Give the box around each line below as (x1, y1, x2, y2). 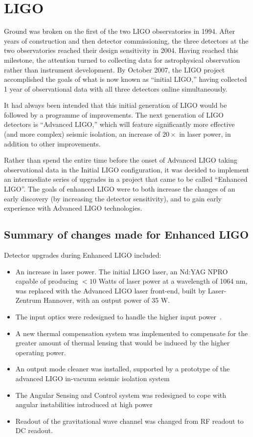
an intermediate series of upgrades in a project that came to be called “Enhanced (4, 174, 248, 184)
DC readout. (15, 425, 53, 436)
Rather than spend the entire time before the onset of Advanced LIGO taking (4, 155, 237, 165)
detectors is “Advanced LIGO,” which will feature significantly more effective (4, 119, 235, 129)
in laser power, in (179, 129, 231, 139)
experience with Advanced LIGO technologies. (4, 203, 142, 213)
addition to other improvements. (4, 138, 101, 148)
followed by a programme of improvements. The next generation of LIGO (4, 109, 224, 120)
